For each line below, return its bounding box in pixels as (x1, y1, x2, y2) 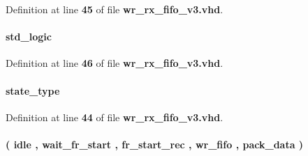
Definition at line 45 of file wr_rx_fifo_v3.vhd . (6, 2, 223, 16)
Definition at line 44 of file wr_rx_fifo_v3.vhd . (6, 109, 223, 124)
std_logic (6, 29, 52, 44)
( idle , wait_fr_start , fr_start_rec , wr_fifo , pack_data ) (6, 136, 304, 151)
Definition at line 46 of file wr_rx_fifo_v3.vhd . (6, 56, 223, 70)
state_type (6, 83, 60, 97)
